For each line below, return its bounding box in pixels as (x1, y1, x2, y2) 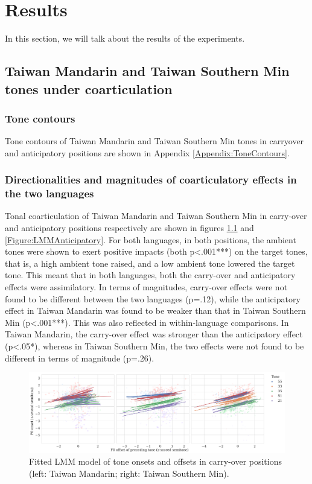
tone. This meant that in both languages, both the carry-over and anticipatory (5, 269, 296, 281)
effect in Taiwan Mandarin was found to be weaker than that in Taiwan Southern (5, 304, 306, 317)
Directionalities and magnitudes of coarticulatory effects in (5, 172, 297, 187)
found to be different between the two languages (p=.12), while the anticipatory (5, 292, 301, 305)
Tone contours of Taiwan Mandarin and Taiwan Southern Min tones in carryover (5, 135, 304, 147)
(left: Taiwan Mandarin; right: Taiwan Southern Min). (29, 467, 229, 480)
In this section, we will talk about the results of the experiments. (5, 32, 245, 45)
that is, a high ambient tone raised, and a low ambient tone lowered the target (5, 256, 295, 269)
